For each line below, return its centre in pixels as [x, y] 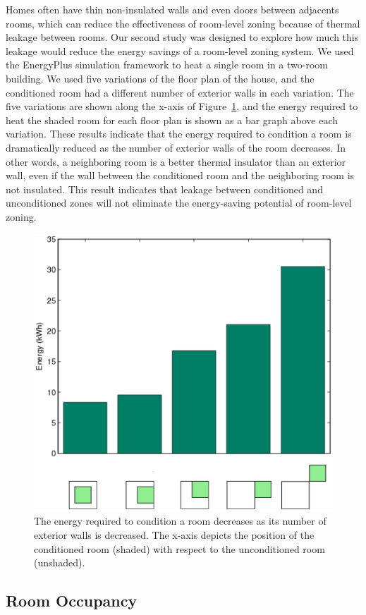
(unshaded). [60, 562]
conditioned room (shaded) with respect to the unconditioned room [179, 548]
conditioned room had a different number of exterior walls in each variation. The [180, 92]
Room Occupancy [72, 601]
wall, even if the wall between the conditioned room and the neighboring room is [180, 175]
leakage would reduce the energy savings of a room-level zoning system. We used [180, 50]
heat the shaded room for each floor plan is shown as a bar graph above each [172, 120]
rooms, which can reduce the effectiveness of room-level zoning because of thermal [183, 23]
